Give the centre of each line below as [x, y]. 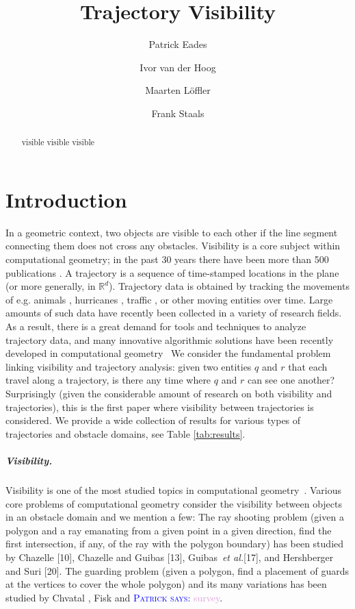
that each [308, 366]
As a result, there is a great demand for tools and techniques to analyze [156, 326]
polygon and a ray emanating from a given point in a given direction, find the [169, 530]
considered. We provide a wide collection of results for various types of [153, 420]
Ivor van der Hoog [178, 67]
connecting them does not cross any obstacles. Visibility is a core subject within [173, 246]
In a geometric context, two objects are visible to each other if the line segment [172, 232]
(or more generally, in [51, 286]
